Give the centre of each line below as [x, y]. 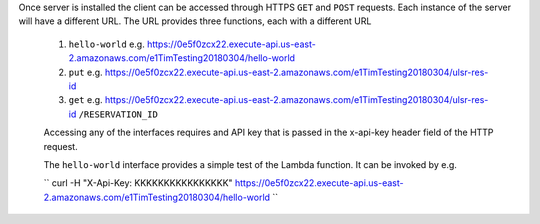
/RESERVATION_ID [118, 114]
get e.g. [86, 100]
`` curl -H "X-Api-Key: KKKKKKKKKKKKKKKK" [138, 183]
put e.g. [86, 72]
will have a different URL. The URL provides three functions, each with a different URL [195, 21]
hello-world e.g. [106, 44]
